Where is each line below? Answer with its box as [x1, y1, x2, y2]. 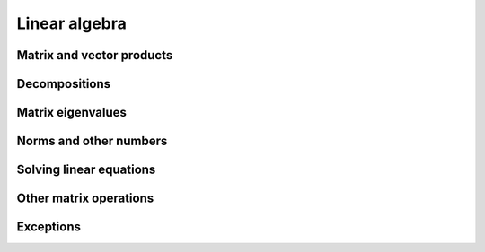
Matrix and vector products [16, 48, 173, 63]
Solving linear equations [16, 162, 156, 178]
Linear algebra [16, 13, 128, 33]
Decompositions [16, 76, 111, 91]
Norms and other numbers [16, 134, 168, 149]
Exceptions [16, 220, 81, 235]
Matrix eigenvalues [16, 105, 128, 120]
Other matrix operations [16, 191, 154, 206]
